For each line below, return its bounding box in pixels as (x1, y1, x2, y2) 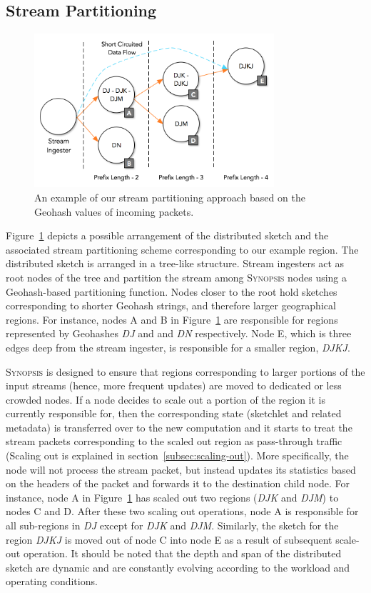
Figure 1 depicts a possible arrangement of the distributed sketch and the (6, 228, 329, 243)
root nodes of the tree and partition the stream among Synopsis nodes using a (6, 269, 347, 284)
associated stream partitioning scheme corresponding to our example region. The (6, 241, 359, 256)
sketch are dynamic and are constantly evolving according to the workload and (6, 559, 350, 574)
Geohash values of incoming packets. (34, 204, 194, 219)
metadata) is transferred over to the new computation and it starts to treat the (6, 419, 352, 434)
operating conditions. (6, 574, 98, 589)
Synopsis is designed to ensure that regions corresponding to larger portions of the (6, 364, 365, 379)
